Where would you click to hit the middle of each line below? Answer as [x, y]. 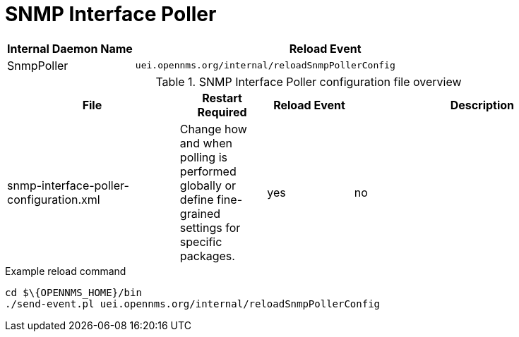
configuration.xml [54, 199]
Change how [213, 129]
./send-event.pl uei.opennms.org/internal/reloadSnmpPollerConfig [193, 304]
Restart [222, 98]
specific [201, 241]
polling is [203, 157]
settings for [210, 227]
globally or [208, 185]
